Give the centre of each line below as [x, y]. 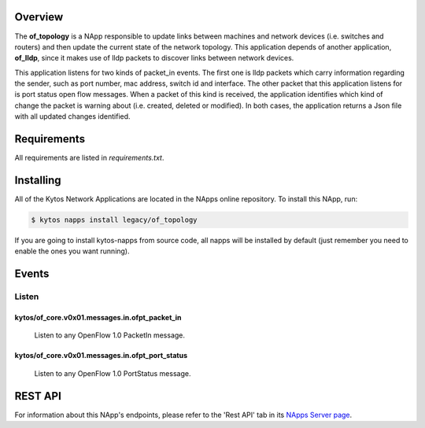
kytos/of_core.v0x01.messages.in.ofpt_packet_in [98, 317]
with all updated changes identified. [72, 116]
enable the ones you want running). [72, 251]
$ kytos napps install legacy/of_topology [114, 220]
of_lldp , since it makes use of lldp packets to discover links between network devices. [154, 58]
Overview [39, 17]
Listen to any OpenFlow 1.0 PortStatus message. [113, 373]
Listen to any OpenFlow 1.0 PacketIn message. [109, 335]
